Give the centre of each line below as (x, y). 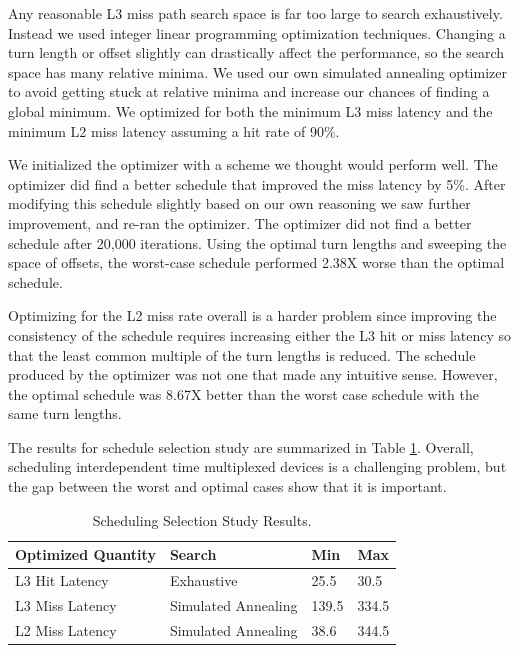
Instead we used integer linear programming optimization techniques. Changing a (257, 32)
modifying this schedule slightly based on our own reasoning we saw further (239, 203)
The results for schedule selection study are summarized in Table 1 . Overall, (241, 446)
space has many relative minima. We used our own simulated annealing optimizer (257, 71)
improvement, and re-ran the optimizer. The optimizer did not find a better (240, 222)
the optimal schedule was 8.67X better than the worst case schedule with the (243, 393)
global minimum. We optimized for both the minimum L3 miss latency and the (250, 110)
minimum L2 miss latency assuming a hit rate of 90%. (174, 130)
